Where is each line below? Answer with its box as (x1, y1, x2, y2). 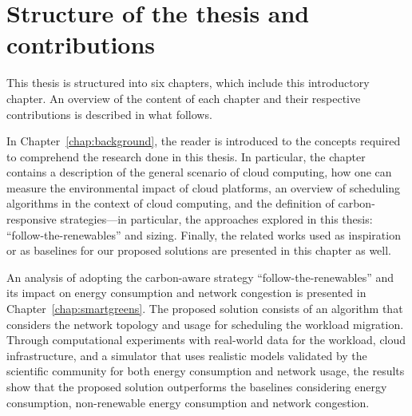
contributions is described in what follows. (6, 105, 212, 122)
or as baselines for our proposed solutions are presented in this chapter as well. (6, 242, 392, 259)
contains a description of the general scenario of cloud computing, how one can (6, 164, 392, 180)
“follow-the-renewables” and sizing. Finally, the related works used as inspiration (6, 226, 401, 243)
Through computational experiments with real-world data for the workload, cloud (6, 331, 406, 348)
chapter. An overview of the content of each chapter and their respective (6, 89, 361, 106)
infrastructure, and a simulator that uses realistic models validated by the (6, 347, 367, 363)
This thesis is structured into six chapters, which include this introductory (6, 74, 370, 91)
